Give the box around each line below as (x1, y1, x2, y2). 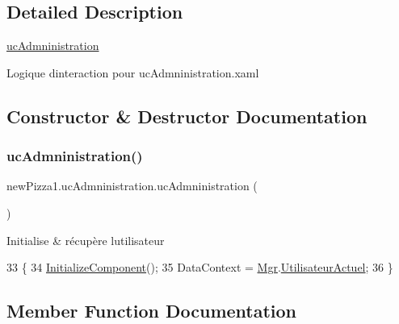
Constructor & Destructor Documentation (6, 103, 367, 128)
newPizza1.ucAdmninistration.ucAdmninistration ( (6, 177, 258, 194)
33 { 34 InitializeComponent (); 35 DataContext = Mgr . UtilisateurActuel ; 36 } (6, 259, 393, 276)
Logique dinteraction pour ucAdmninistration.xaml (6, 64, 259, 81)
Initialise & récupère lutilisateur (6, 231, 165, 248)
